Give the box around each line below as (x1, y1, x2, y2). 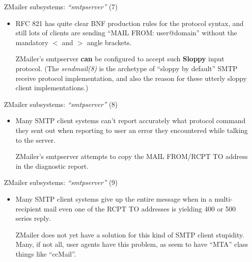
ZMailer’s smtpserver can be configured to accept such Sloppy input (15, 53, 224, 64)
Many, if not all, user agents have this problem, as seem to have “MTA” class (15, 239, 248, 249)
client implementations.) (15, 82, 88, 93)
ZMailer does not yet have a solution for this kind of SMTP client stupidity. (15, 229, 245, 239)
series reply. (15, 213, 51, 223)
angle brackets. (86, 37, 132, 47)
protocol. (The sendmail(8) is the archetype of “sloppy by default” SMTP (15, 63, 238, 73)
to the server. (15, 134, 56, 145)
